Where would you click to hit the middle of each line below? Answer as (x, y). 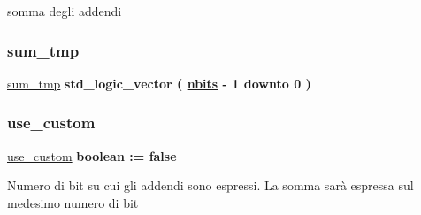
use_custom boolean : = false (92, 155)
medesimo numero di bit (73, 202)
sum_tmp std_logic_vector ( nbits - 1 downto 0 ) (159, 83)
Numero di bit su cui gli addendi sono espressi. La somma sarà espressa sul (210, 185)
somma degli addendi (65, 11)
